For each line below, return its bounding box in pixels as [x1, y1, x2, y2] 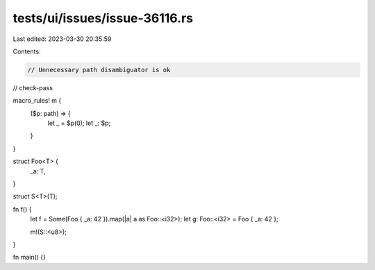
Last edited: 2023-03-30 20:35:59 [12, 35, 112, 43]
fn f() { [12, 205, 32, 213]
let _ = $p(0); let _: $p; [47, 119, 111, 128]
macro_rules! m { [12, 96, 62, 105]
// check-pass [12, 83, 53, 92]
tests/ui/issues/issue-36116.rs [12, 10, 194, 26]
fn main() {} [12, 253, 47, 262]
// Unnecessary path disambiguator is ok [27, 66, 171, 74]
